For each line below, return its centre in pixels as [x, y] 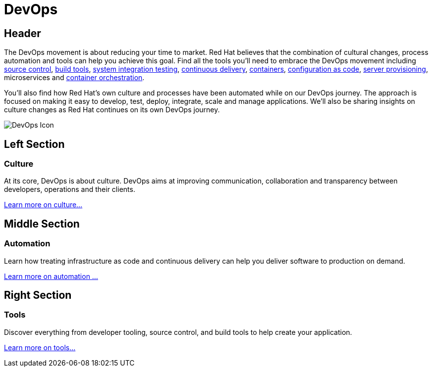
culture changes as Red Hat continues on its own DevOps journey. [112, 110]
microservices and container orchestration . [74, 78]
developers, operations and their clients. [70, 189]
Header [23, 33]
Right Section [38, 295]
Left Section [34, 144]
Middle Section [42, 224]
